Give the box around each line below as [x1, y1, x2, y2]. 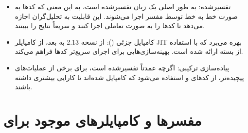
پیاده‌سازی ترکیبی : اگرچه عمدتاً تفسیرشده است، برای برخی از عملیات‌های [15, 62, 230, 72]
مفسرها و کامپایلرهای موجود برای [3, 110, 202, 130]
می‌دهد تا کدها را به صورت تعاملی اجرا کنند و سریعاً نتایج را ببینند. [15, 20, 205, 31]
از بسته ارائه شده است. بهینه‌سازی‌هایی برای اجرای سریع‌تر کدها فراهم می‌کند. [15, 46, 243, 56]
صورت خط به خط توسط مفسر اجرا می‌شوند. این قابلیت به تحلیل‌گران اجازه [15, 11, 238, 21]
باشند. [15, 82, 33, 92]
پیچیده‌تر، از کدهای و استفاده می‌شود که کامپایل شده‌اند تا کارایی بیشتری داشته [15, 72, 244, 82]
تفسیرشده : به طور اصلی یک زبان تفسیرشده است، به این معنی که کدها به [15, 1, 231, 11]
